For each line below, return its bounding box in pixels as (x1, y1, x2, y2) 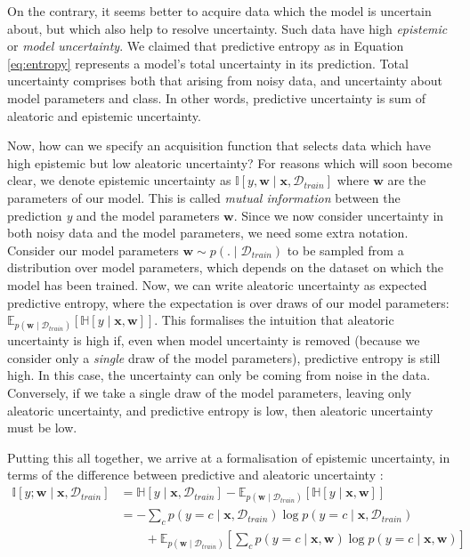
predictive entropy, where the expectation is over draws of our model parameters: (7, 293, 450, 311)
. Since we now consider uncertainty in (233, 206, 444, 224)
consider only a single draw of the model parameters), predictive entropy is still (7, 348, 441, 367)
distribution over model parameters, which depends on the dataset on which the (7, 258, 444, 277)
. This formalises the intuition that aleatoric (154, 311, 394, 329)
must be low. (7, 418, 77, 437)
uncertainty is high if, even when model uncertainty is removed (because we (7, 331, 420, 350)
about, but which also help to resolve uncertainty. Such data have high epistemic (7, 19, 448, 37)
